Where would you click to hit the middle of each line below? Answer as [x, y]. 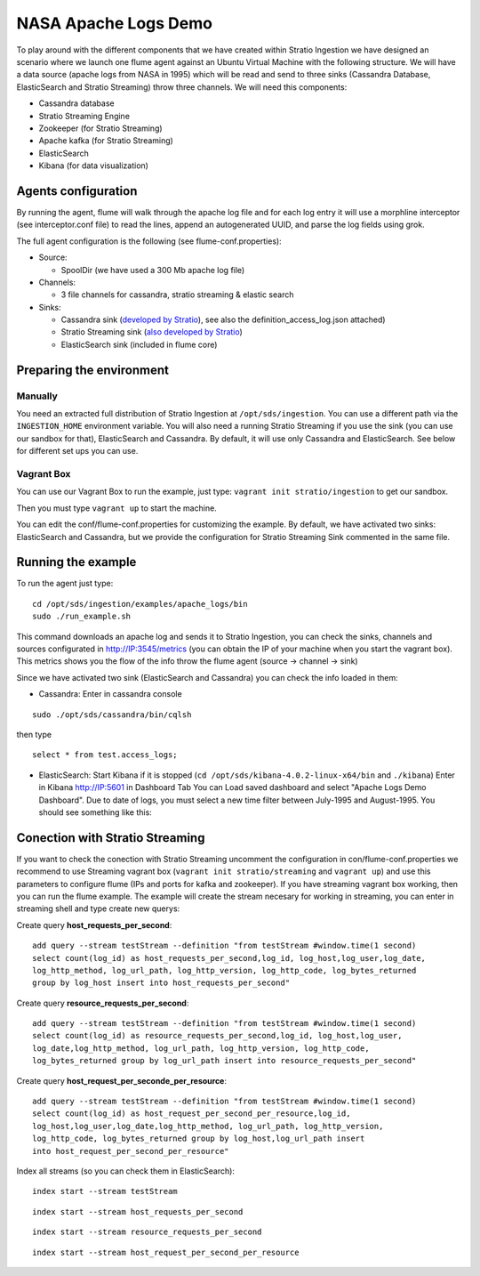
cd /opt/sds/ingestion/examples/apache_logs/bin [140, 604]
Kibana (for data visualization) [93, 166]
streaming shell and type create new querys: [98, 909]
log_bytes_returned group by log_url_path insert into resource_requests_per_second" [224, 1061]
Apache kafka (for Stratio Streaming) [106, 141]
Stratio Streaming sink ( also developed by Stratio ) [152, 332]
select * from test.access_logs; [105, 755]
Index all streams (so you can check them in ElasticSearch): [126, 1171]
